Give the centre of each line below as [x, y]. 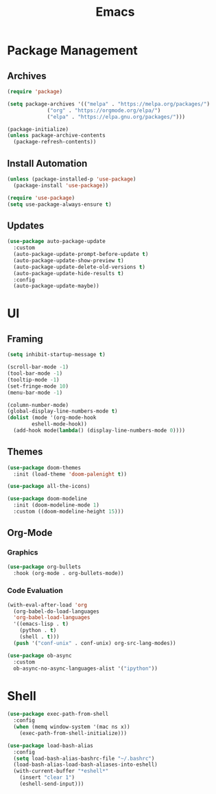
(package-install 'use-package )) [61, 185]
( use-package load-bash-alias [50, 745]
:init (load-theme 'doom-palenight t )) [70, 474]
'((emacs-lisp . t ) [41, 624]
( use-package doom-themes [44, 467]
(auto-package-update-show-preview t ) [69, 260]
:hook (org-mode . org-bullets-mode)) [69, 573]
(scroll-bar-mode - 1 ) [38, 367]
